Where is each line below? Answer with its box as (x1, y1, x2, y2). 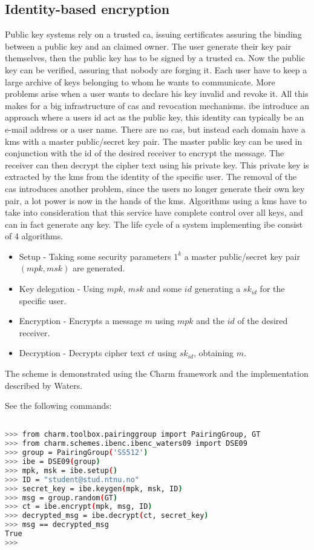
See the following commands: (5, 399, 112, 412)
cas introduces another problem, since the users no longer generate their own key (5, 182, 305, 194)
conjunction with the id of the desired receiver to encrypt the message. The (5, 147, 284, 159)
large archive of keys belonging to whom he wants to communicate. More (5, 75, 275, 88)
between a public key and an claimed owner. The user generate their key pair (5, 39, 292, 52)
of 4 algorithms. (5, 230, 64, 242)
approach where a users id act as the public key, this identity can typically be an (5, 111, 304, 124)
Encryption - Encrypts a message (19, 314, 142, 327)
